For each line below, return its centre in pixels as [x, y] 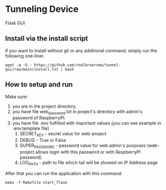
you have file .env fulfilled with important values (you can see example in [87, 123]
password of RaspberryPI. [39, 118]
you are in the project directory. [44, 106]
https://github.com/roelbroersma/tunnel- [77, 65]
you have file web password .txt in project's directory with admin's [77, 112]
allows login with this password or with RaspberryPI [88, 152]
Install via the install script [47, 39]
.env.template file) [31, 128]
